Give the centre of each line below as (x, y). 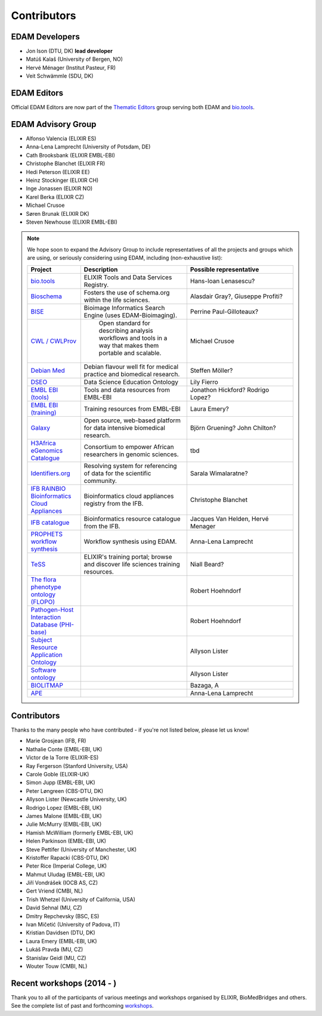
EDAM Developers (45, 37)
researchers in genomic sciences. (131, 454)
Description (101, 270)
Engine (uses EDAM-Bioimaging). (131, 315)
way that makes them (129, 345)
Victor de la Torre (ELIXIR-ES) (62, 758)
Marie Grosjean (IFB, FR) (56, 741)
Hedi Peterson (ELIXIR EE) (58, 172)
